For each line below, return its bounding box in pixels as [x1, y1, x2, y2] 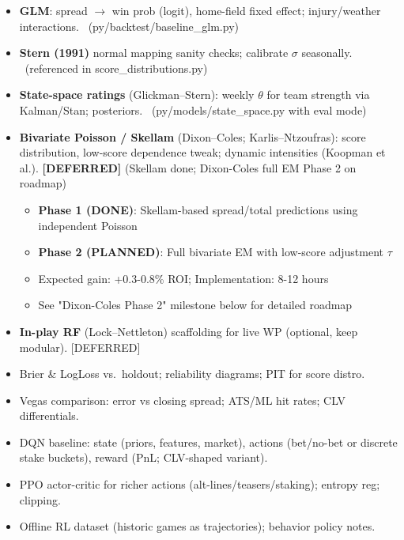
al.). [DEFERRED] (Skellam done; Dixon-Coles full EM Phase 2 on [19, 159, 357, 176]
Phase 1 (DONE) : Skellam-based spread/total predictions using [38, 201, 358, 217]
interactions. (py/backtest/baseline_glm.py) [19, 17, 239, 34]
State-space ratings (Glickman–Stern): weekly [19, 86, 255, 103]
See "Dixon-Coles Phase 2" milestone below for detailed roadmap [38, 296, 353, 313]
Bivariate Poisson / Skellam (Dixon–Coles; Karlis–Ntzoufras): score [19, 128, 366, 145]
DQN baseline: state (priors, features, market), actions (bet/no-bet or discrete [19, 433, 398, 450]
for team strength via [266, 86, 370, 103]
